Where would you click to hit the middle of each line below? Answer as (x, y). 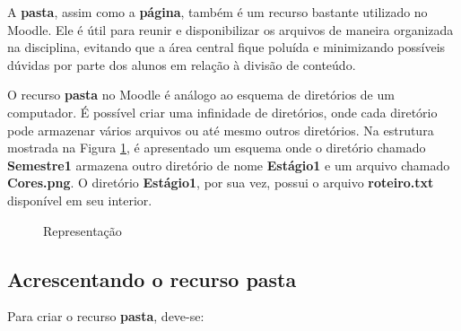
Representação (83, 230)
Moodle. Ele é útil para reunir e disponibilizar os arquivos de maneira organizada (230, 29)
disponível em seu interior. (80, 200)
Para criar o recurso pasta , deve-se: (106, 316)
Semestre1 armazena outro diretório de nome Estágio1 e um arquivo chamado (229, 165)
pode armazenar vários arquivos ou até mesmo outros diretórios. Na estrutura (221, 130)
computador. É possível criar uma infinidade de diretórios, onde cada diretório (222, 112)
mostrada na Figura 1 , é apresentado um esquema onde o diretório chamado (217, 148)
